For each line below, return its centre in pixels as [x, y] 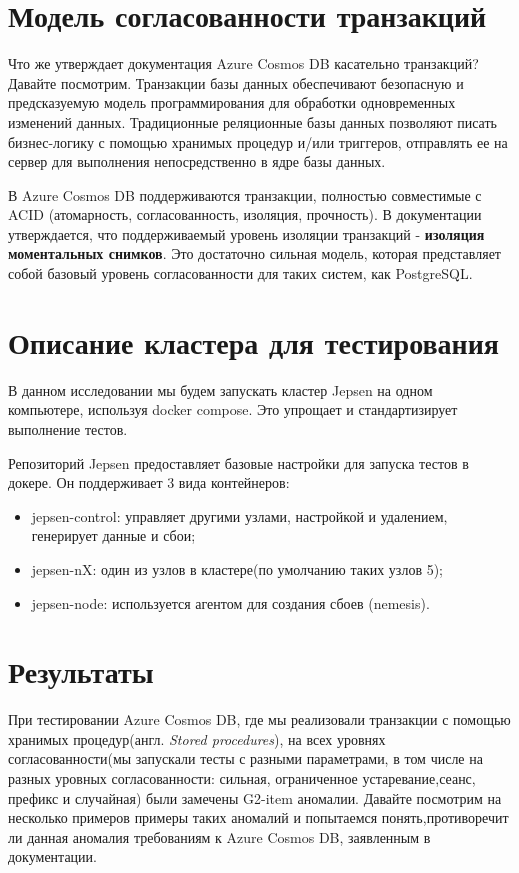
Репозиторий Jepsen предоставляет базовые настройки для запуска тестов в [238, 462]
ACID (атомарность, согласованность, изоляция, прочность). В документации [245, 214]
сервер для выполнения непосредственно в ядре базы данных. [197, 161]
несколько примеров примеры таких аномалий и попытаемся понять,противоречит [258, 817]
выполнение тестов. [68, 428]
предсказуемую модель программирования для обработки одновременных [232, 102]
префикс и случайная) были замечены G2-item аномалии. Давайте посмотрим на [255, 797]
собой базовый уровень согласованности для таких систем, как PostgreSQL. [240, 273]
